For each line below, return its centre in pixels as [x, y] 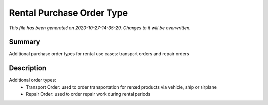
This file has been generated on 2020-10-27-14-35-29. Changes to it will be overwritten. [100, 28]
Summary [25, 42]
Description [28, 68]
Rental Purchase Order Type [68, 13]
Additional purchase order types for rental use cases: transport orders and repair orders [99, 54]
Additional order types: [33, 80]
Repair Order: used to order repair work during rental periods [88, 94]
